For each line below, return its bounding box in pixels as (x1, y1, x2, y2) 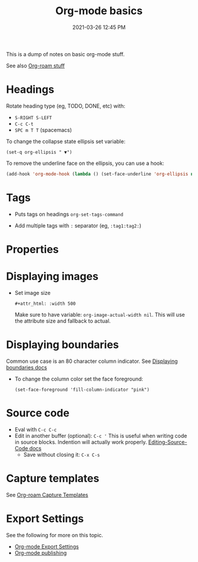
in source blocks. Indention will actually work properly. (14, 438, 147, 446)
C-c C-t (14, 121, 34, 127)
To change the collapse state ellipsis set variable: (6, 138, 126, 145)
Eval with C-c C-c (14, 425, 57, 433)
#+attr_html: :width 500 (14, 300, 76, 307)
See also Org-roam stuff (6, 62, 65, 69)
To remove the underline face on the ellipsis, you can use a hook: (6, 160, 164, 167)
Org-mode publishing (14, 549, 67, 556)
